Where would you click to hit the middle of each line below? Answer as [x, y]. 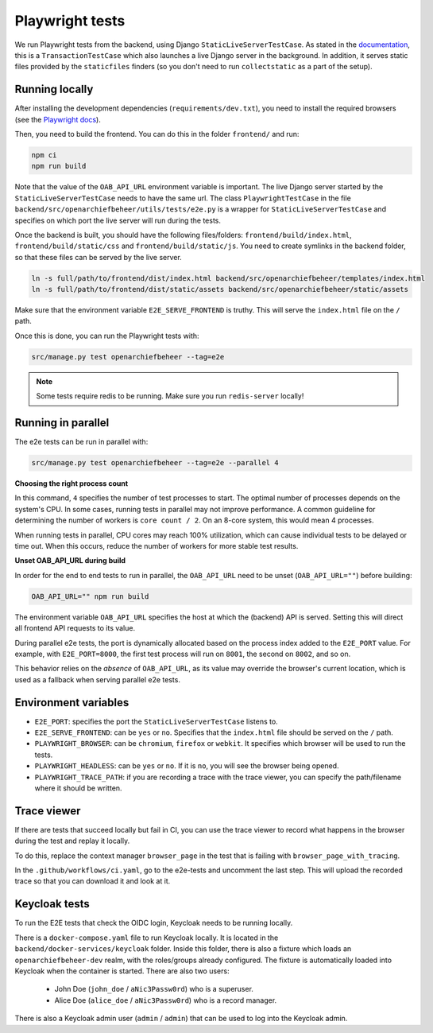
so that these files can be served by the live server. [98, 257]
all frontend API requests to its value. [75, 628]
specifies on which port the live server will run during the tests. [118, 220]
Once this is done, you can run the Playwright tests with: [107, 336]
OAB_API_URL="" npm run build [90, 596]
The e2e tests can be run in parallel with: [81, 442]
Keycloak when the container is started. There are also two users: [122, 971]
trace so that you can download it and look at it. [93, 881]
